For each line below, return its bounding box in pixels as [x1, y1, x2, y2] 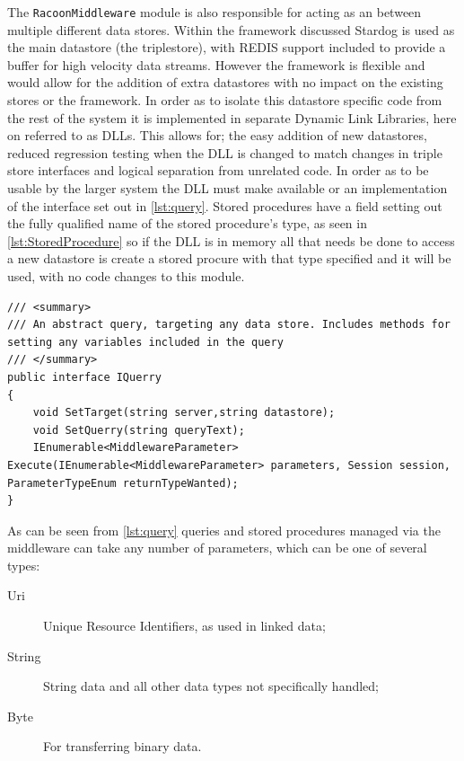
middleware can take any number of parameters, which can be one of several [7, 538, 427, 557]
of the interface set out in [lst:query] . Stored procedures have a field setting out [7, 196, 442, 215]
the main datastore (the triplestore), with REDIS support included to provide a [7, 38, 446, 57]
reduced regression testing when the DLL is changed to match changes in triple [7, 143, 442, 162]
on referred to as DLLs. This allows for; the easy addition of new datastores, [7, 126, 427, 145]
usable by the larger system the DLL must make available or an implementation [7, 179, 448, 197]
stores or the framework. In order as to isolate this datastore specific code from [7, 91, 442, 110]
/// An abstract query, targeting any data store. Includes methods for [7, 318, 451, 332]
